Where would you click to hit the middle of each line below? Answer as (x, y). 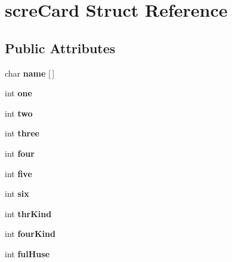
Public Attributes (60, 48)
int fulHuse (27, 253)
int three (22, 133)
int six (17, 194)
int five (18, 173)
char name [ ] (30, 73)
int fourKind (30, 234)
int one (18, 93)
